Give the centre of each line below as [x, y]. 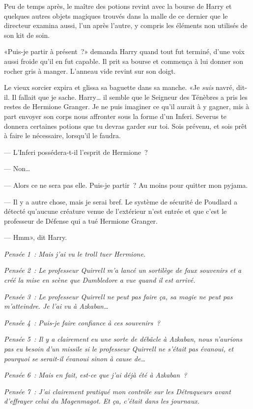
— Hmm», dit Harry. [36, 237]
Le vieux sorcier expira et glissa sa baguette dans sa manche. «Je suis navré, [119, 87]
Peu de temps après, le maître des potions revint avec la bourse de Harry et [118, 6]
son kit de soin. [27, 35]
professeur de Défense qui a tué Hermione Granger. [81, 220]
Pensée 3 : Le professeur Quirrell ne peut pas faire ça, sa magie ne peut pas [118, 296]
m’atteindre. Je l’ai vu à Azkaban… [56, 306]
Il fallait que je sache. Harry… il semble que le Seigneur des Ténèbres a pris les [130, 97]
